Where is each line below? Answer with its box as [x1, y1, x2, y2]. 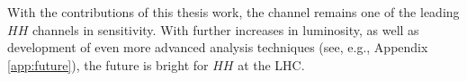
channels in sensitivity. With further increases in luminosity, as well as [31, 20, 419, 39]
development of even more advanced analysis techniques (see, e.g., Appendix [7, 38, 428, 57]
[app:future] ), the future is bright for [7, 55, 209, 74]
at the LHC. [238, 55, 305, 74]
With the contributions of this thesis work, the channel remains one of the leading [7, 3, 460, 21]
